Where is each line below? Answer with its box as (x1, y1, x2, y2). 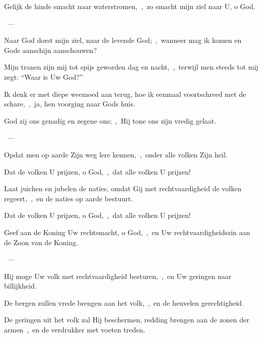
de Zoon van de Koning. (4, 237, 78, 247)
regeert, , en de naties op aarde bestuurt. (4, 193, 133, 203)
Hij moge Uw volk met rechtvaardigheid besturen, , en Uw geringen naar (4, 270, 232, 281)
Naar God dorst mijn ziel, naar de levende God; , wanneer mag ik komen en (4, 35, 242, 45)
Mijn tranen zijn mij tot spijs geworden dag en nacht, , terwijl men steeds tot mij (4, 62, 258, 72)
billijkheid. (4, 280, 37, 291)
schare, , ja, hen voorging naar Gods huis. (4, 98, 135, 109)
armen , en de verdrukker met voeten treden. (4, 324, 145, 335)
